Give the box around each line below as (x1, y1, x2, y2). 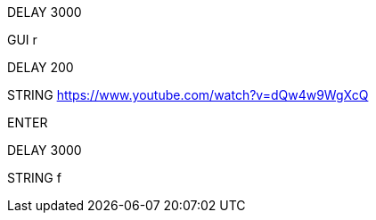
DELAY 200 (7, 60, 74, 75)
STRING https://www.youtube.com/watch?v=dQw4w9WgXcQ (7, 87, 369, 102)
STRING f (7, 170, 61, 185)
